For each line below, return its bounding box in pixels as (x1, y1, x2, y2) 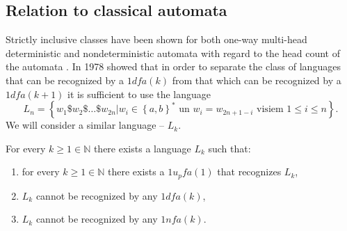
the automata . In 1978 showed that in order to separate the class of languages (6, 59, 341, 74)
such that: (208, 141, 251, 155)
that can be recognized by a (6, 72, 124, 87)
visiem (257, 104, 284, 115)
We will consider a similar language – (6, 118, 165, 132)
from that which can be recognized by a (172, 72, 341, 87)
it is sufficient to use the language (67, 86, 211, 101)
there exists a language (93, 141, 191, 155)
